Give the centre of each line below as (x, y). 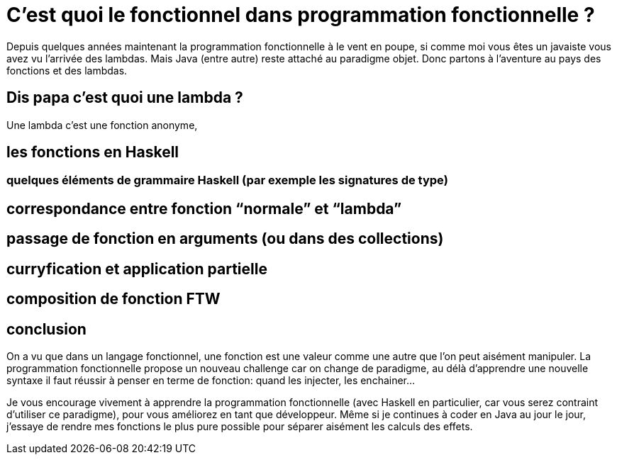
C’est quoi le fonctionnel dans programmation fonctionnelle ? (301, 15)
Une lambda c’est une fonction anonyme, (102, 125)
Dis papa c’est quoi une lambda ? (125, 98)
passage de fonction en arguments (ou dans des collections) (225, 239)
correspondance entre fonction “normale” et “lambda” (204, 208)
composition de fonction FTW (113, 299)
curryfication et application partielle (137, 269)
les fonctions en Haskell (93, 152)
